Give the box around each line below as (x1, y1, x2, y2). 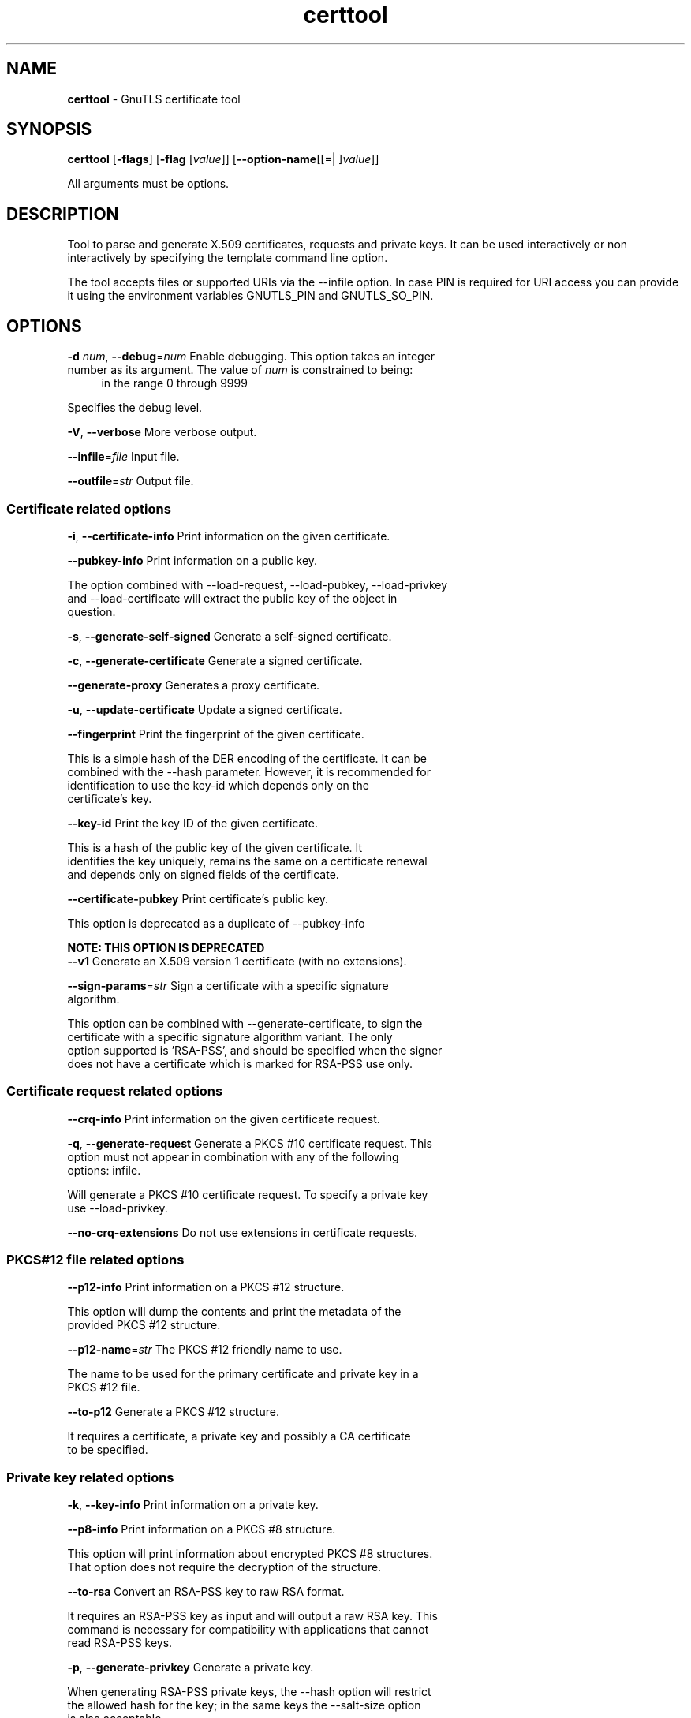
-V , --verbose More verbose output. (67, 425, 257, 439)
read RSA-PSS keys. (67, 1636, 173, 1650)
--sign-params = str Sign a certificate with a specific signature (67, 978, 389, 992)
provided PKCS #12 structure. (67, 1318, 221, 1332)
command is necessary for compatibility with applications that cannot (67, 1623, 429, 1637)
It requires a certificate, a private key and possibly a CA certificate (67, 1429, 411, 1443)
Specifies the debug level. (67, 401, 203, 415)
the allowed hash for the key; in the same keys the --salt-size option (67, 1698, 421, 1712)
